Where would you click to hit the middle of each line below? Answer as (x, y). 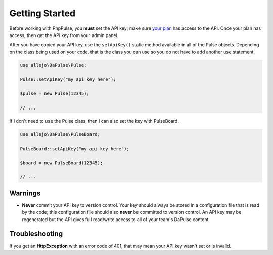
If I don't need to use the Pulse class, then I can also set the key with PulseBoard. (94, 121)
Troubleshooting (36, 234)
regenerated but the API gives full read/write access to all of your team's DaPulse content (115, 219)
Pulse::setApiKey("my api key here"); (68, 79)
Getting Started (42, 13)
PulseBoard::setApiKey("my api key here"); (75, 149)
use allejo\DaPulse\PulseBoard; (60, 135)
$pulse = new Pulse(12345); (55, 94)
